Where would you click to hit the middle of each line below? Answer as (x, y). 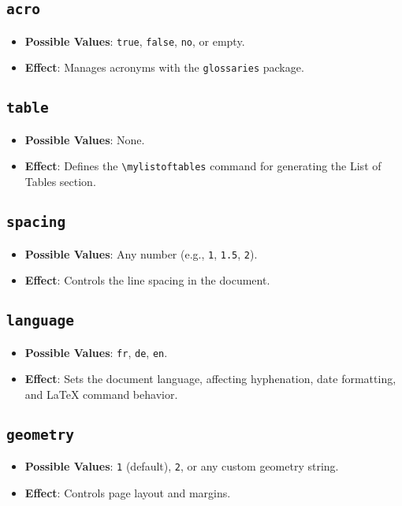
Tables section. (60, 182)
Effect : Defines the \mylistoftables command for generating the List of (203, 166)
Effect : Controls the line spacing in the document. (147, 280)
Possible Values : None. (85, 139)
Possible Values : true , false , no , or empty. (135, 41)
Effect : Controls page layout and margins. (128, 492)
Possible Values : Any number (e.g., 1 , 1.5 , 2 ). (141, 253)
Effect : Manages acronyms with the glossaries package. (164, 67)
